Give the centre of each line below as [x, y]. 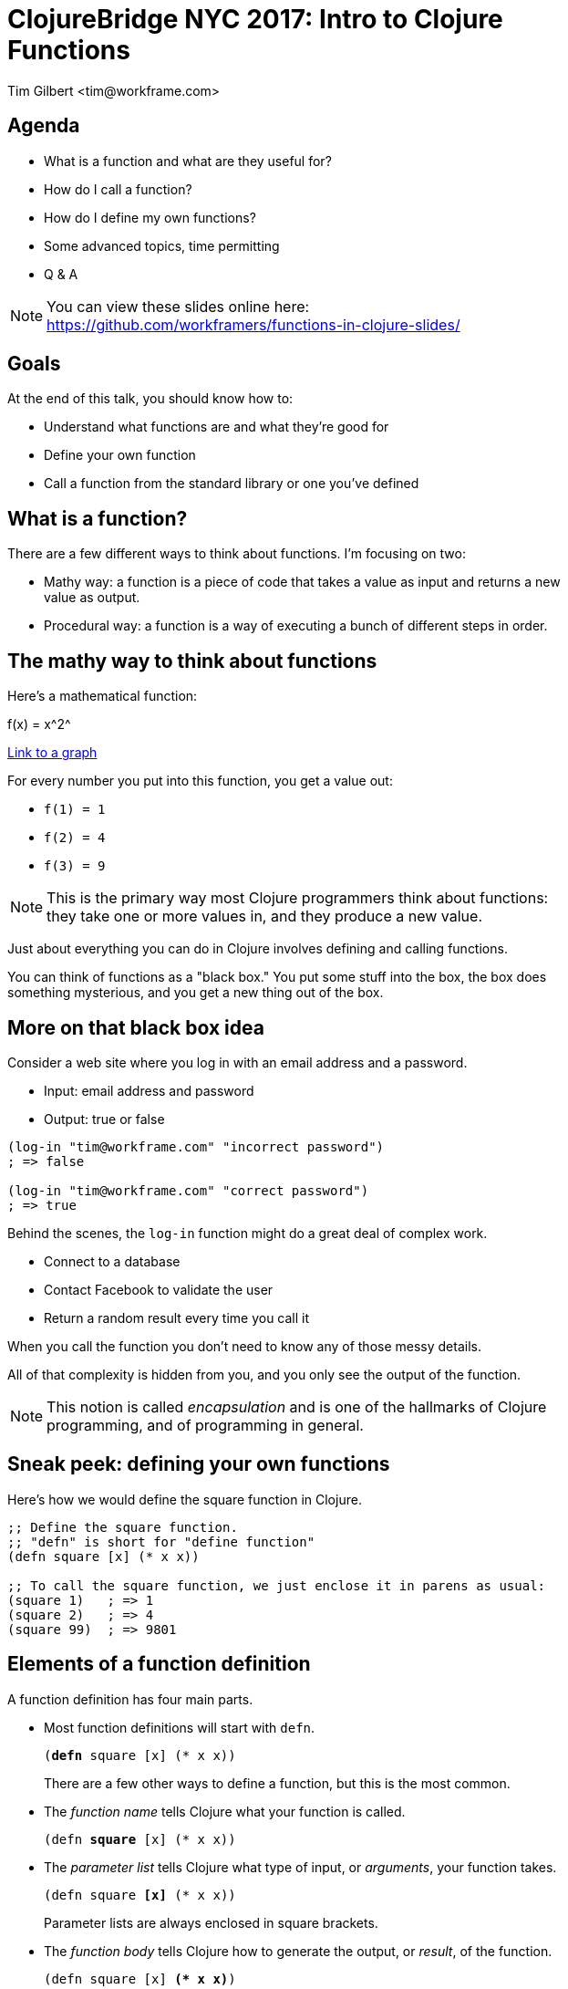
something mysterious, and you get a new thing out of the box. [196, 993]
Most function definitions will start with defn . [180, 1727]
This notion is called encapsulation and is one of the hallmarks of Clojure [297, 1406]
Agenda [44, 126]
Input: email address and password [149, 1090]
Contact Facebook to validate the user [159, 1289]
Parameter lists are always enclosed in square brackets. [211, 1922]
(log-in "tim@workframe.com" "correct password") [188, 1190]
